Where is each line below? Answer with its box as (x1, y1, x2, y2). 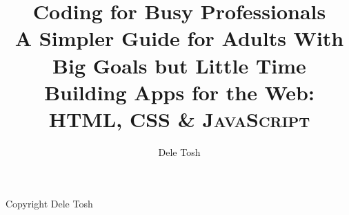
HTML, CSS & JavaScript (48, 104, 310, 133)
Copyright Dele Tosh (6, 196, 93, 211)
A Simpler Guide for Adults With (14, 24, 344, 52)
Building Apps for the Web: (44, 78, 315, 106)
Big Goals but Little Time (52, 51, 306, 79)
